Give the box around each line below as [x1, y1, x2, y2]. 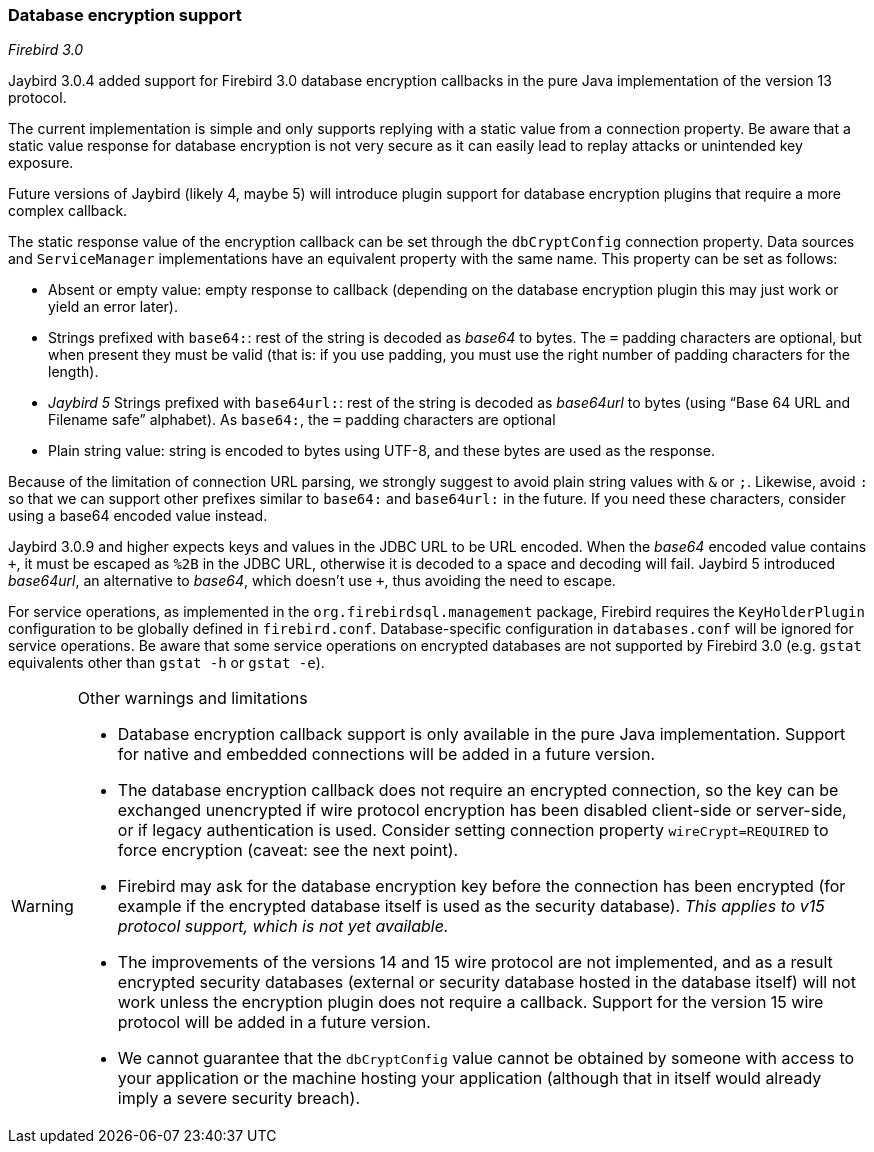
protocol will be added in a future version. [117, 1012, 431, 1033]
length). [48, 363, 99, 381]
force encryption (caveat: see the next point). [117, 840, 459, 861]
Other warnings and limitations [77, 688, 308, 709]
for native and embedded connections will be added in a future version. [117, 744, 656, 765]
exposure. [8, 154, 74, 172]
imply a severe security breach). [117, 1088, 361, 1109]
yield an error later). [48, 298, 178, 316]
